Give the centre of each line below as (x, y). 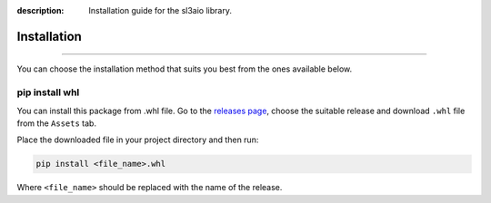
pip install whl (48, 92)
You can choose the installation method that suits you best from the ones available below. (185, 69)
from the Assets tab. (57, 123)
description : (40, 10)
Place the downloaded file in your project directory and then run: (138, 140)
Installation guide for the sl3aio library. (160, 10)
